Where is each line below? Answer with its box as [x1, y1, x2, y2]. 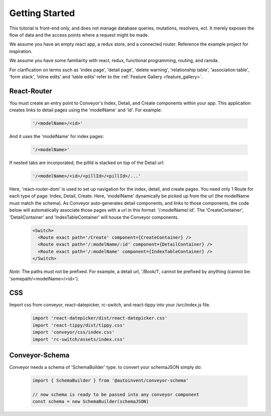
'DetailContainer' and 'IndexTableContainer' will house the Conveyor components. [9, 214, 179, 220]
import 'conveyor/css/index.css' [32, 329, 115, 335]
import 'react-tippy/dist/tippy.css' [32, 322, 125, 328]
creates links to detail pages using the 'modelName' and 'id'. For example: [9, 107, 163, 113]
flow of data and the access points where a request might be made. [9, 32, 149, 38]
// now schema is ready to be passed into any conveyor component [32, 391, 199, 397]
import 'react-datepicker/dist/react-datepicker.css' [32, 315, 168, 321]
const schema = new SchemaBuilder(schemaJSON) [32, 399, 149, 404]
